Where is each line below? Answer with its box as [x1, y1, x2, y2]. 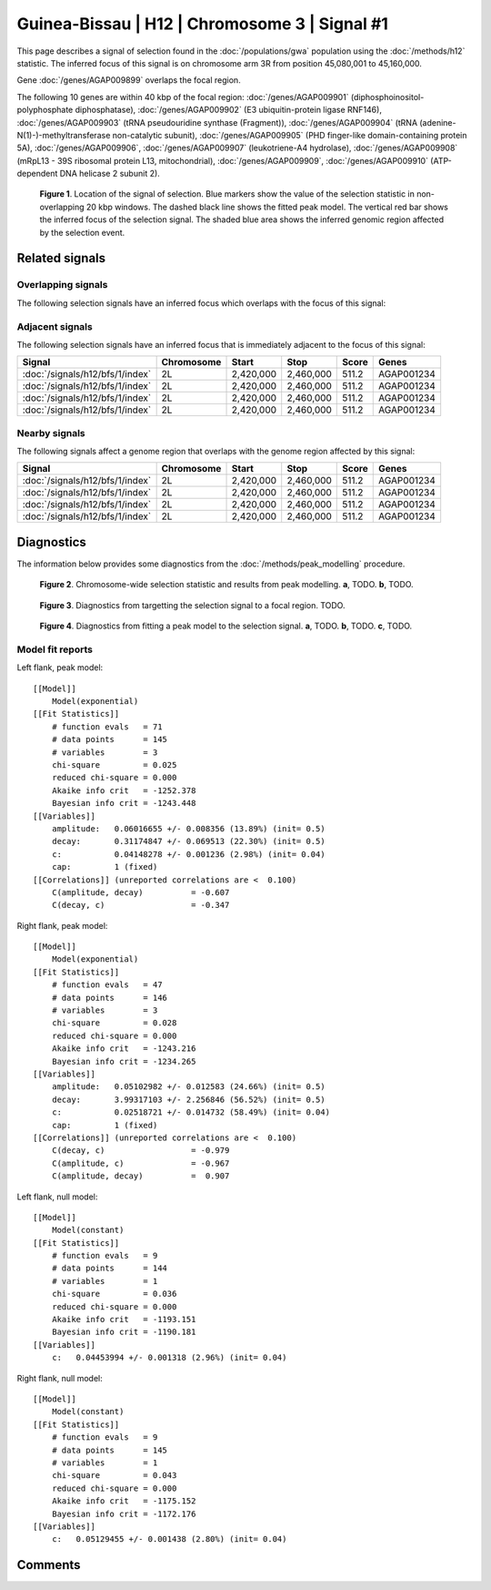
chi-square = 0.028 [51, 1018, 177, 1028]
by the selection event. [39, 227, 125, 238]
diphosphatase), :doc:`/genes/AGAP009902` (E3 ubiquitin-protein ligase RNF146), [75, 105, 382, 116]
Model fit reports [16, 643, 93, 656]
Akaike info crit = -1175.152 [51, 1496, 196, 1506]
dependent [16, 168, 58, 179]
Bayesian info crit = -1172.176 [51, 1508, 196, 1519]
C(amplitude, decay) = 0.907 [51, 1171, 230, 1181]
